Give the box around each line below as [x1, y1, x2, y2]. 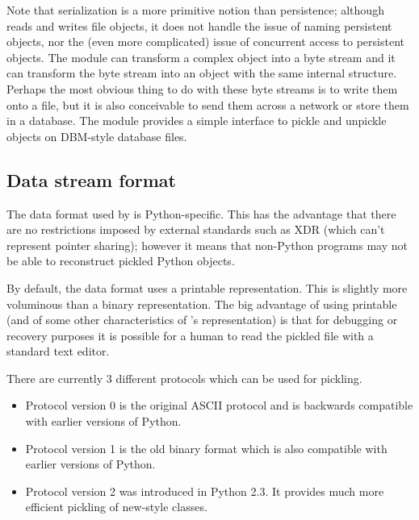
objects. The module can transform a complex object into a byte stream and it [6, 48, 396, 65]
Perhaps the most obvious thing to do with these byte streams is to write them [6, 80, 398, 97]
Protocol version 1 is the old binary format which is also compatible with [25, 439, 388, 456]
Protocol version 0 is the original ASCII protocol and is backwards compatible [25, 397, 413, 414]
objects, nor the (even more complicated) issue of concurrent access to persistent [6, 33, 404, 50]
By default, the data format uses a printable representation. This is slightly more [6, 279, 408, 296]
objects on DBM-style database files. [6, 127, 187, 144]
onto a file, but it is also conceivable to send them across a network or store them [6, 96, 409, 113]
